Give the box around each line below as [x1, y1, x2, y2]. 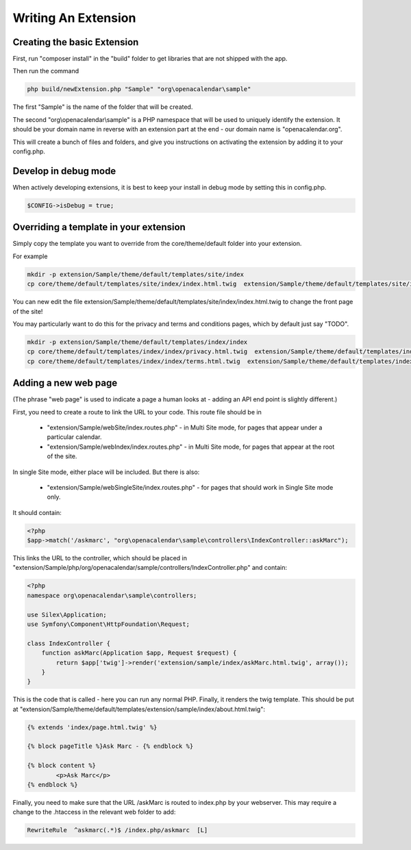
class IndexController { [27, 639, 111, 647]
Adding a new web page [12, 377, 118, 389]
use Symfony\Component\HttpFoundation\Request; [27, 620, 190, 628]
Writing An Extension [12, 10, 136, 25]
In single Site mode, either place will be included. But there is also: [12, 468, 200, 476]
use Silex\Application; [27, 610, 108, 618]
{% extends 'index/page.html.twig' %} [27, 723, 158, 731]
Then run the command [12, 67, 79, 75]
